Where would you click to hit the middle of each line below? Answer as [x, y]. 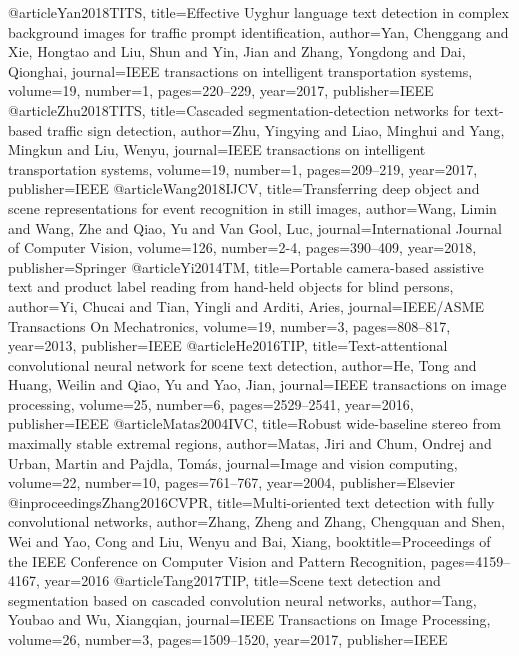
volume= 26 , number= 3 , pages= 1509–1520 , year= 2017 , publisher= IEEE [228, 639]
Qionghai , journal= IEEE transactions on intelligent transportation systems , [240, 70]
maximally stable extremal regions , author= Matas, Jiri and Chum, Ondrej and [250, 443]
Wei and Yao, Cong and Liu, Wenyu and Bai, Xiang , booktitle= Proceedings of [249, 541]
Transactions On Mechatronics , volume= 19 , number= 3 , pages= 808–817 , [229, 325]
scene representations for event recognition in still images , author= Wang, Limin [252, 207]
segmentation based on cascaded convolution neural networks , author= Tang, [242, 599]
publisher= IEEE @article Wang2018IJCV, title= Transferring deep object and [244, 188]
